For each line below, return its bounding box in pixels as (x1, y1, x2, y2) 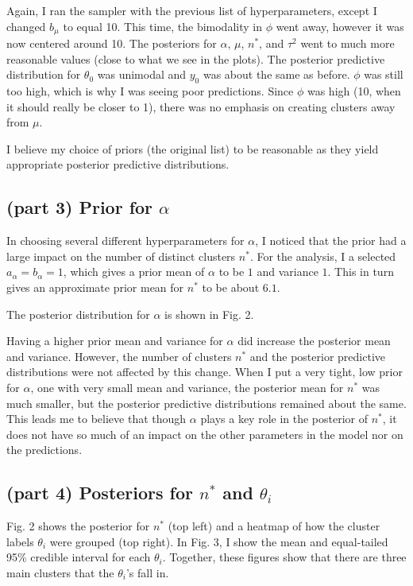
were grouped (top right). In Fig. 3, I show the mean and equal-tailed (49, 533, 388, 549)
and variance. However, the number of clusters (6, 347, 232, 364)
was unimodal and (97, 66, 187, 83)
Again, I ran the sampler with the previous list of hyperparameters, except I (6, 2, 377, 18)
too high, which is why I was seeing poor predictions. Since (6, 83, 294, 99)
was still (364, 66, 403, 83)
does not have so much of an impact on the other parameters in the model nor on (6, 425, 403, 442)
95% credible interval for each (6, 549, 151, 565)
